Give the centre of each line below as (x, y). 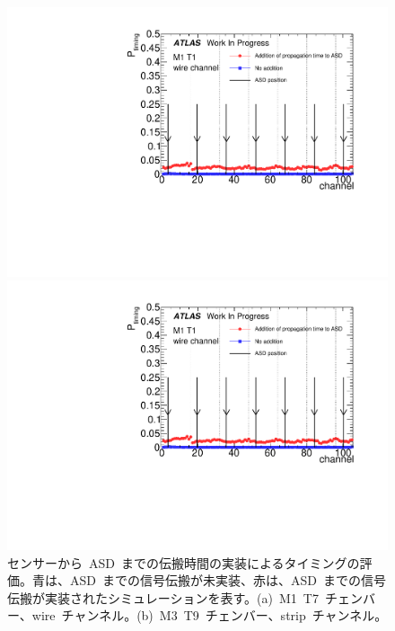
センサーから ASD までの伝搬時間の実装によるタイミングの (184, 562)
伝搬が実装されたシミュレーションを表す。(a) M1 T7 (163, 597)
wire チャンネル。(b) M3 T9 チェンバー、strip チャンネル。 (210, 615)
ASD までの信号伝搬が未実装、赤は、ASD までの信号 (228, 580)
